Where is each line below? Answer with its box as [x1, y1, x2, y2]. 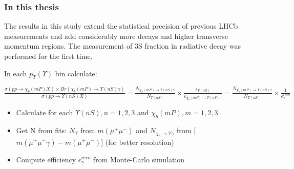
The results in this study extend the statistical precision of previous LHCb [4, 20, 238, 31]
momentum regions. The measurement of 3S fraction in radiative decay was [4, 40, 241, 51]
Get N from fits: [16, 125, 67, 136]
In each [4, 68, 27, 78]
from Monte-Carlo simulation [93, 154, 185, 164]
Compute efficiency [16, 154, 76, 164]
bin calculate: [55, 68, 97, 78]
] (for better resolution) [101, 136, 174, 147]
